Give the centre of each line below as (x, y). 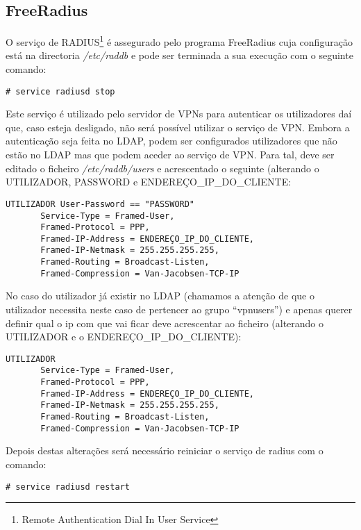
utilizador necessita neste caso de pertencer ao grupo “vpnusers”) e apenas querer (179, 309)
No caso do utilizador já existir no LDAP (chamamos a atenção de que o (160, 296)
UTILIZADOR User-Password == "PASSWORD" (100, 204)
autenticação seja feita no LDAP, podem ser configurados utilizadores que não (171, 141)
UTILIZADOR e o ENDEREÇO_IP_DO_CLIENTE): (124, 337)
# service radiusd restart (68, 487)
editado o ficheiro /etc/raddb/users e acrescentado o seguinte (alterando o (162, 168)
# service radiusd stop (60, 91)
